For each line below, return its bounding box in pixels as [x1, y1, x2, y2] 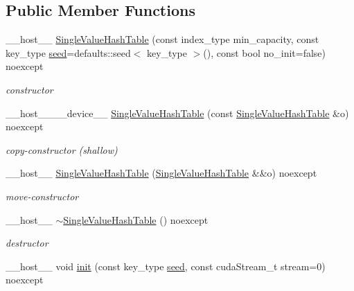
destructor [6, 236, 48, 250]
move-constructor [6, 188, 79, 203]
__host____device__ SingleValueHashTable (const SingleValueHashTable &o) [6, 105, 349, 120]
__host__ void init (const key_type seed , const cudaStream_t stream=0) [6, 258, 326, 273]
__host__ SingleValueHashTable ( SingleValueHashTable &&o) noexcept [6, 166, 317, 180]
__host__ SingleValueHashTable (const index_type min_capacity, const [6, 32, 319, 46]
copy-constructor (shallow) [6, 142, 118, 157]
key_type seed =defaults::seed [6, 45, 131, 60]
